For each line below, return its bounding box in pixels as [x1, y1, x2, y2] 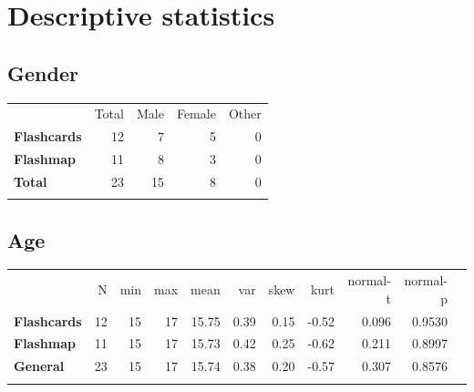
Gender [7, 58, 78, 87]
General [14, 356, 65, 376]
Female [176, 104, 216, 123]
